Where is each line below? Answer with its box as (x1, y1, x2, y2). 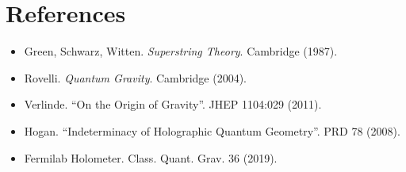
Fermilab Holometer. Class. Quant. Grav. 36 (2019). (24, 149, 278, 166)
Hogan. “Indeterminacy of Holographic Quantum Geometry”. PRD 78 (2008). (24, 122, 400, 139)
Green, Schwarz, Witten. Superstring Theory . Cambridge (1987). (24, 43, 338, 59)
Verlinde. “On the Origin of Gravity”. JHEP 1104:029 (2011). (24, 96, 322, 113)
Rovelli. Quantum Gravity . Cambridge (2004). (24, 69, 247, 86)
